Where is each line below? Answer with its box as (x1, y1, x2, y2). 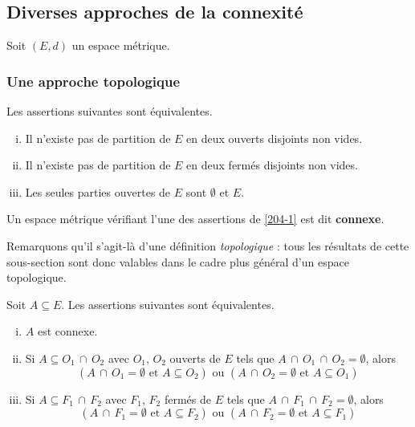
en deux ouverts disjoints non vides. (186, 129, 363, 146)
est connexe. (37, 323, 98, 340)
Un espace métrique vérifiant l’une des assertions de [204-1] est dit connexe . (6, 210, 384, 227)
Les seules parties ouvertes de (25, 183, 171, 200)
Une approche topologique (6, 71, 181, 91)
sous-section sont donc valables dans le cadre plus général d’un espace (6, 253, 349, 270)
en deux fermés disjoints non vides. (186, 157, 358, 173)
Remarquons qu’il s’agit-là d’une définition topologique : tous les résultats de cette (6, 237, 409, 254)
